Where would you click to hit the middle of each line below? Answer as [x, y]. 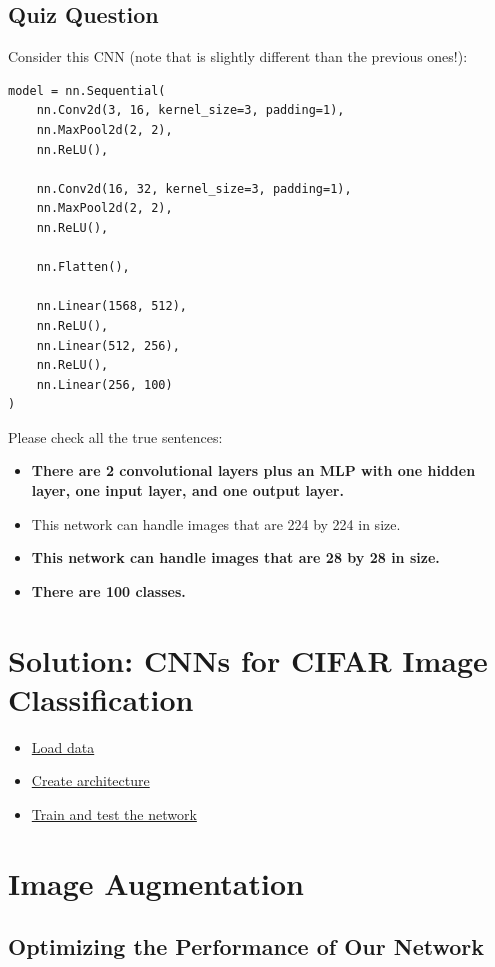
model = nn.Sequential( [87, 90]
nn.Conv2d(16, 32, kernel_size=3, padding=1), [194, 188]
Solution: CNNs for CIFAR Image [248, 659]
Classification [101, 698]
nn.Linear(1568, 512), [111, 306]
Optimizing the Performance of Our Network [246, 946]
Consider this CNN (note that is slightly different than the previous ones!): [238, 56]
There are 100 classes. [108, 590]
